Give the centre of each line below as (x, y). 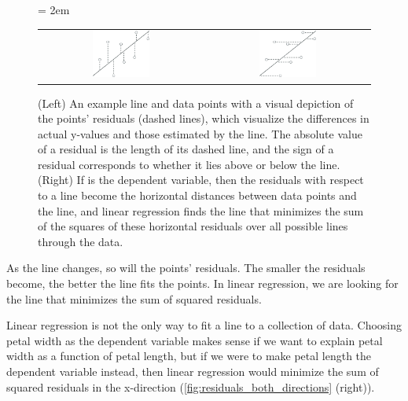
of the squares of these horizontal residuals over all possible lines (193, 226)
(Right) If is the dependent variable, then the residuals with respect (201, 180)
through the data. (81, 241)
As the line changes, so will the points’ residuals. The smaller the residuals (186, 268)
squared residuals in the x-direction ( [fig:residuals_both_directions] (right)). (191, 386)
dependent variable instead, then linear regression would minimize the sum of (193, 371)
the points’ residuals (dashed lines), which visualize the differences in (204, 118)
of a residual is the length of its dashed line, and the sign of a (186, 149)
